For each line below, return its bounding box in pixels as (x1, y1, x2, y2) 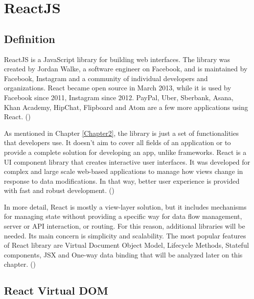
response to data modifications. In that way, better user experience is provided (4, 175, 240, 186)
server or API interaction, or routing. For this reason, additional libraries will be (4, 221, 245, 231)
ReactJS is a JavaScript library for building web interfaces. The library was (4, 54, 230, 64)
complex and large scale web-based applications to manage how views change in (4, 166, 243, 176)
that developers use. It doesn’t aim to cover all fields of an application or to (4, 137, 231, 148)
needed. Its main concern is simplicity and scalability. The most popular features (4, 230, 246, 240)
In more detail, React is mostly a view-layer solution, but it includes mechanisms (4, 201, 247, 212)
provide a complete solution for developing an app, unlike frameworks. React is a (4, 147, 247, 157)
